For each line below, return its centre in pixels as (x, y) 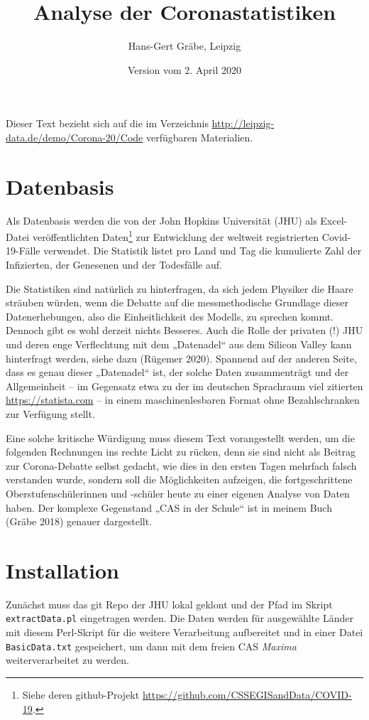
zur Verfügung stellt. (50, 414)
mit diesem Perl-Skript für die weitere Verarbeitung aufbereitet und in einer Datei (184, 632)
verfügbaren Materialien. (199, 137)
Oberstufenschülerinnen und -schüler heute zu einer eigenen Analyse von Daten (178, 493)
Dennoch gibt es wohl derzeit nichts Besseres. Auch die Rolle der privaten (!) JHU (184, 330)
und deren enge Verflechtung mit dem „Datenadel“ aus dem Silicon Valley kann (179, 344)
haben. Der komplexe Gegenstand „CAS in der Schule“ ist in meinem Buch (169, 507)
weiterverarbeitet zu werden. (67, 660)
